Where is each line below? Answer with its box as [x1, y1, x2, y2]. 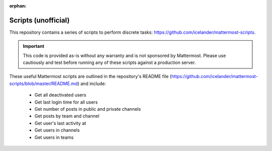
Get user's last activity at [34, 120, 87, 126]
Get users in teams [34, 134, 74, 140]
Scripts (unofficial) [9, 16, 70, 25]
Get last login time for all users [34, 99, 98, 105]
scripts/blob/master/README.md [9, 81, 78, 87]
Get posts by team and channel [34, 113, 100, 119]
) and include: [77, 81, 106, 87]
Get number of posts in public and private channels [34, 106, 141, 112]
